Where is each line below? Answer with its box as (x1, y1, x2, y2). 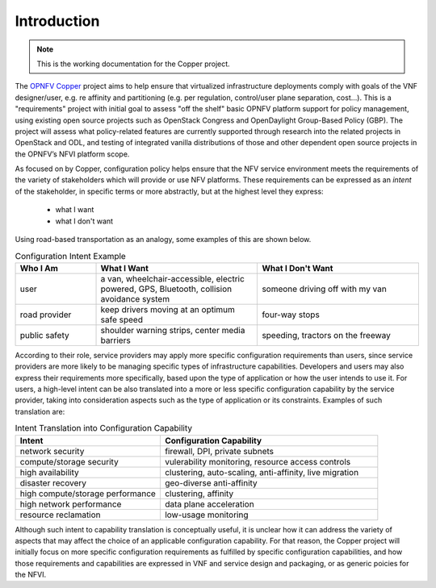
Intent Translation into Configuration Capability (15, 423, 193, 434)
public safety (19, 329, 69, 340)
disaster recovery (19, 477, 86, 488)
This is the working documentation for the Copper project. (36, 59, 230, 69)
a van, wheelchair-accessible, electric (100, 273, 245, 284)
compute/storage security (19, 456, 119, 467)
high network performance (19, 498, 122, 510)
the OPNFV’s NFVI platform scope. (15, 149, 130, 159)
